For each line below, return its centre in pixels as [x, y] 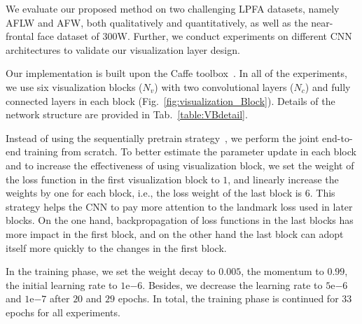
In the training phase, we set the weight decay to [111, 271]
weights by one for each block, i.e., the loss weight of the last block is [154, 193]
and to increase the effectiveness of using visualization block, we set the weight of [180, 165]
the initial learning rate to [62, 284]
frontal [20, 36]
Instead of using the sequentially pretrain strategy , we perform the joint [162, 138]
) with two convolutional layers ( [224, 86]
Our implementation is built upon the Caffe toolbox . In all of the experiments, [176, 73]
